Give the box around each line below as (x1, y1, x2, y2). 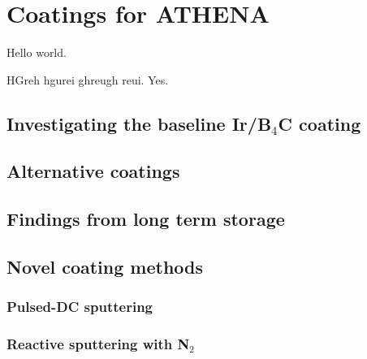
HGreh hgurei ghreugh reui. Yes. (6, 71, 169, 88)
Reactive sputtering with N (6, 334, 190, 354)
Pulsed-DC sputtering (6, 296, 153, 317)
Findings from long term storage (6, 206, 285, 231)
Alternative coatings (6, 158, 180, 184)
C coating (278, 110, 361, 136)
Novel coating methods (6, 254, 204, 279)
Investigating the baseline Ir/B (6, 110, 272, 136)
